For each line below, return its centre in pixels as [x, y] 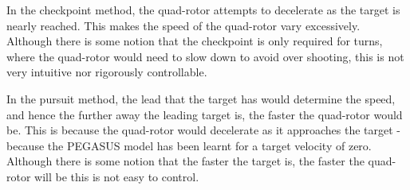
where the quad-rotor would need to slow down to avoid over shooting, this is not [205, 56]
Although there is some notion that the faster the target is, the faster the [185, 161]
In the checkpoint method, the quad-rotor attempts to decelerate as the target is [203, 10]
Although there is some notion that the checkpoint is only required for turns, [195, 41]
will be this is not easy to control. [117, 176]
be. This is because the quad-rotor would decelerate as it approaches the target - [204, 130]
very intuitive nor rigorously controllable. [107, 72]
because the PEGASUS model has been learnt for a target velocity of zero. [189, 145]
